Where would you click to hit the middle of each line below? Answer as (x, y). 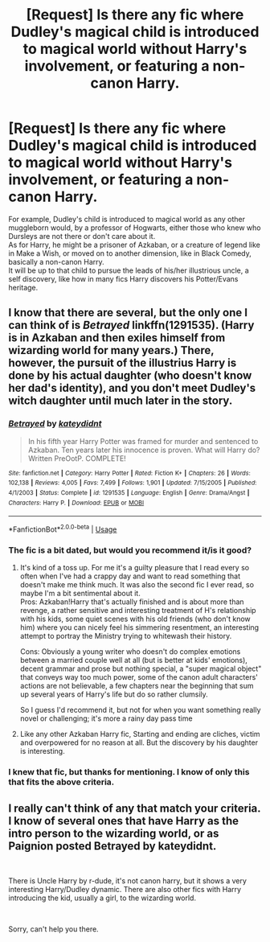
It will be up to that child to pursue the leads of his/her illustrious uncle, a (129, 270)
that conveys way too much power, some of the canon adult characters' (139, 677)
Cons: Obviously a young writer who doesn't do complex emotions (130, 652)
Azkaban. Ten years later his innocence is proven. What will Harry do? (144, 450)
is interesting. (43, 751)
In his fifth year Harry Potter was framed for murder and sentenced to (143, 441)
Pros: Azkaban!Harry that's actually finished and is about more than (132, 602)
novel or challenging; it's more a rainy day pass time (106, 718)
